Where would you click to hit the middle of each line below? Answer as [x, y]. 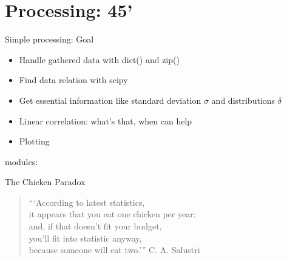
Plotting [34, 141]
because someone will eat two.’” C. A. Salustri [114, 250]
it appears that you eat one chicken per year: [112, 214]
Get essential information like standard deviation [110, 100]
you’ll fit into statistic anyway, [85, 238]
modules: [22, 161]
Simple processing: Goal [49, 39]
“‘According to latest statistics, [87, 202]
